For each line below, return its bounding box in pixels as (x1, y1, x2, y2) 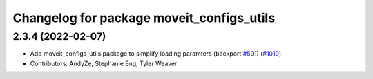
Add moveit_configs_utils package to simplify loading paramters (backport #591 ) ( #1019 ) (30, 49, 282, 58)
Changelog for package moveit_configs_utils (12, 10, 276, 25)
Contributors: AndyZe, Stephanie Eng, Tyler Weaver (30, 59, 178, 67)
